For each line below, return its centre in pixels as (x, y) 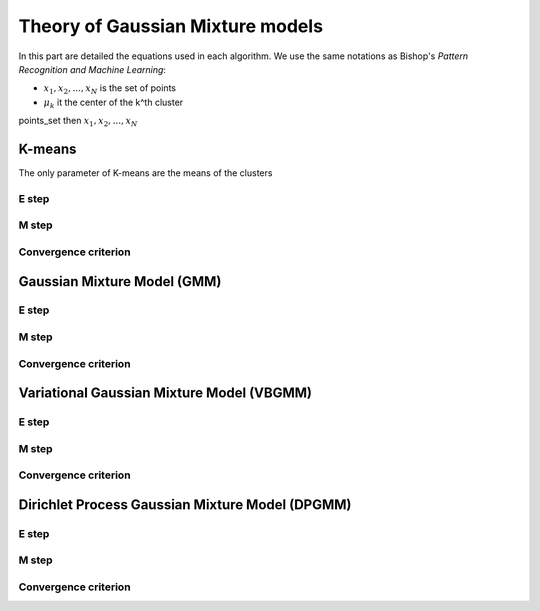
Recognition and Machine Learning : (92, 69)
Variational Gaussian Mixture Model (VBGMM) (165, 393)
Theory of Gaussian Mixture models (171, 26)
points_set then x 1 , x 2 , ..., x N (78, 122)
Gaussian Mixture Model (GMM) (120, 281)
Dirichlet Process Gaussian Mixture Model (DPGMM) (185, 504)
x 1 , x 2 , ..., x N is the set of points (110, 89)
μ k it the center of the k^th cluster (113, 103)
